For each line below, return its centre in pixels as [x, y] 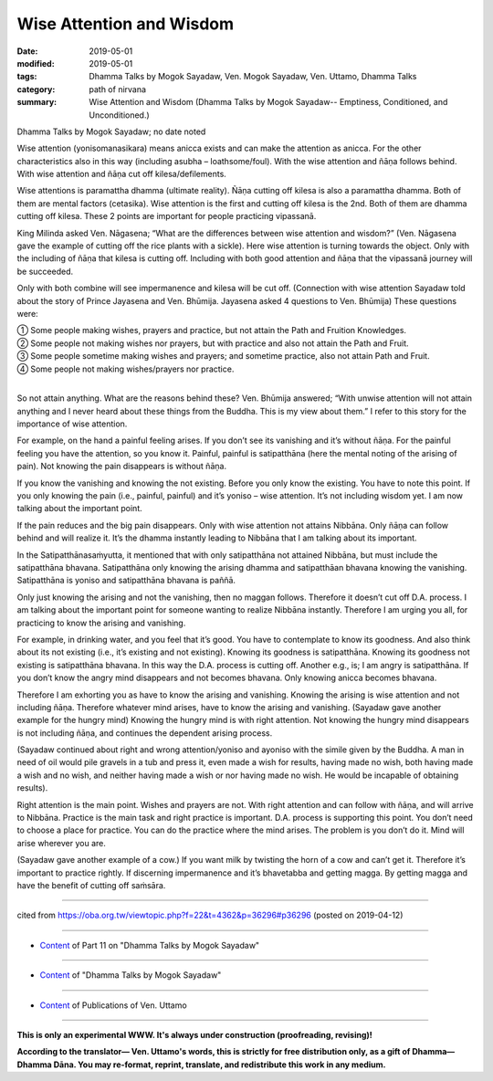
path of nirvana [117, 89]
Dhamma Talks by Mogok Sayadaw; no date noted [111, 131]
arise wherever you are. [62, 843]
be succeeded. [45, 271]
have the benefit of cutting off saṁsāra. [91, 885]
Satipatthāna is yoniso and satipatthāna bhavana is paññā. [126, 581]
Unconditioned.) [119, 115]
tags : [27, 77]
